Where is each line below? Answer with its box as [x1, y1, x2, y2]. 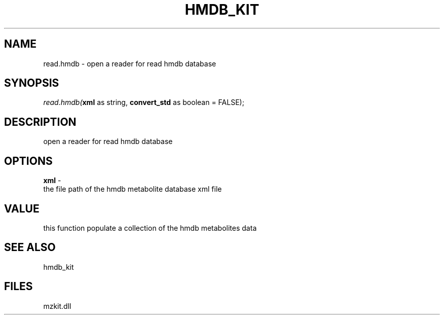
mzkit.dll [43, 301, 71, 310]
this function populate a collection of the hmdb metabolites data [43, 223, 257, 232]
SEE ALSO [4, 241, 56, 254]
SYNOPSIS [4, 77, 59, 90]
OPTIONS [4, 154, 53, 167]
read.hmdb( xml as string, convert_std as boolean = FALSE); [43, 98, 244, 107]
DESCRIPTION [4, 115, 77, 128]
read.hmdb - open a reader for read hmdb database [43, 59, 216, 68]
